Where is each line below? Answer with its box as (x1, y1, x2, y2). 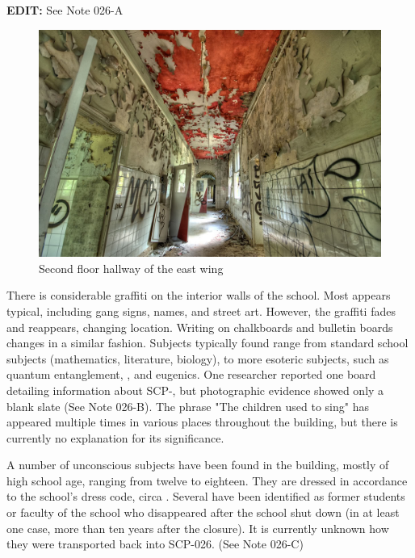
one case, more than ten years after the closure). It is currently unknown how (6, 519, 389, 536)
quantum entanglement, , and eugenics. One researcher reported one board (6, 366, 376, 383)
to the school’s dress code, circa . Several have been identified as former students (6, 488, 405, 505)
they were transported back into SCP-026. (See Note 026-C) (6, 535, 304, 552)
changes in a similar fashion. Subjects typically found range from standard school (6, 334, 409, 351)
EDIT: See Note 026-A (6, 2, 124, 18)
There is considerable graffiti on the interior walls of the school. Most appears (6, 287, 391, 304)
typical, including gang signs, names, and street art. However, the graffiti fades (6, 302, 396, 319)
